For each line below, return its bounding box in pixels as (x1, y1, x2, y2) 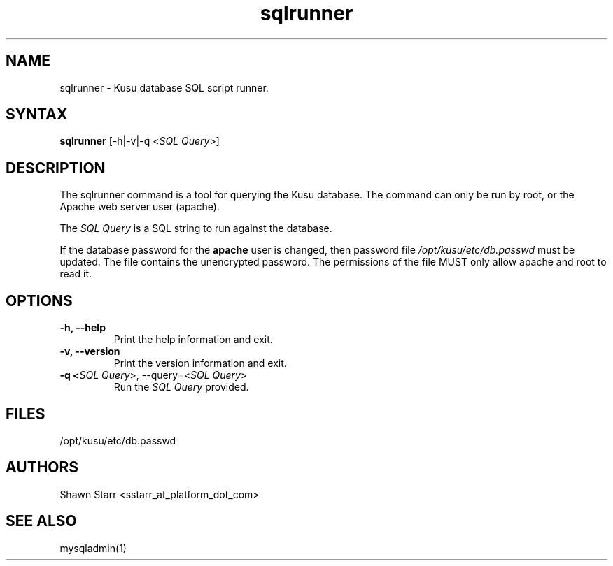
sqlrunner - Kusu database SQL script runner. (59, 81, 269, 94)
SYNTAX (6, 106, 68, 124)
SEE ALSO (6, 512, 77, 530)
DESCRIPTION (6, 159, 106, 177)
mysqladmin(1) (59, 542, 127, 554)
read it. (59, 268, 92, 280)
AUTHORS (6, 458, 79, 477)
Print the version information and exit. (113, 357, 287, 370)
